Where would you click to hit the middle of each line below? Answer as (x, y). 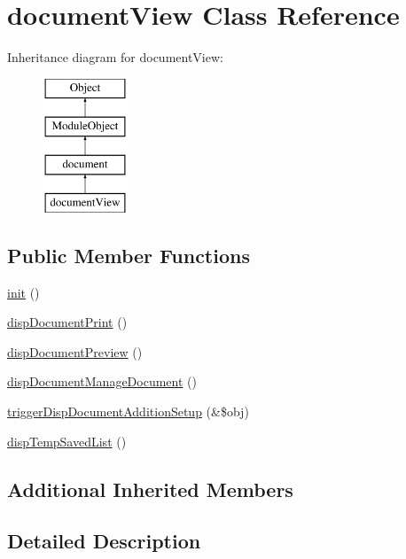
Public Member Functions (129, 255)
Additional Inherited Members (150, 489)
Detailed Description (104, 541)
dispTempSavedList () (67, 441)
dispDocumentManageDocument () (102, 381)
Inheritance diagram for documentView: (115, 57)
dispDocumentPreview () (75, 351)
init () (23, 292)
